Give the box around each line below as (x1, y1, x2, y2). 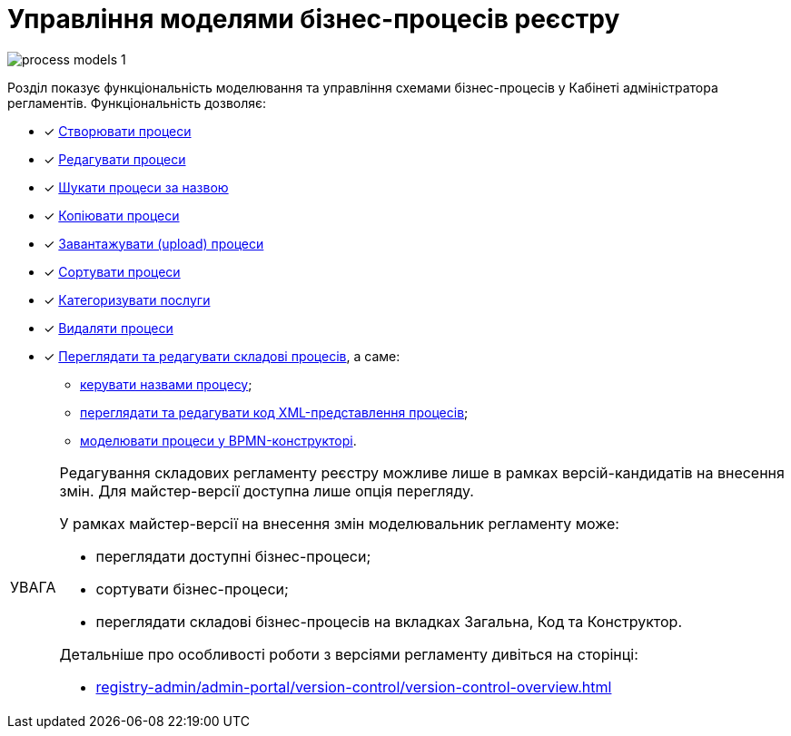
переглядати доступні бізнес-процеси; (95, 546, 371, 565)
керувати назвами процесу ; (80, 376, 252, 392)
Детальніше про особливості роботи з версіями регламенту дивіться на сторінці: (59, 644, 638, 663)
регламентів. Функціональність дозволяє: (7, 94, 267, 111)
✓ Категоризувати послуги (44, 291, 211, 308)
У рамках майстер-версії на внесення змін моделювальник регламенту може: (59, 514, 619, 533)
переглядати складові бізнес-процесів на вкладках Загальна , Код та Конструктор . (95, 612, 683, 631)
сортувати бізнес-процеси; (95, 579, 289, 598)
